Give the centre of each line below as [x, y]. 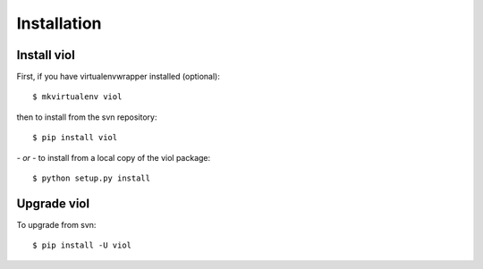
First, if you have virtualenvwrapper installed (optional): [119, 77]
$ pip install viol [75, 138]
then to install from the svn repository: [87, 117]
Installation [59, 23]
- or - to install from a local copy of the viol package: [114, 157]
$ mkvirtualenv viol [77, 97]
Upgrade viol [53, 203]
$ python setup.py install [92, 178]
